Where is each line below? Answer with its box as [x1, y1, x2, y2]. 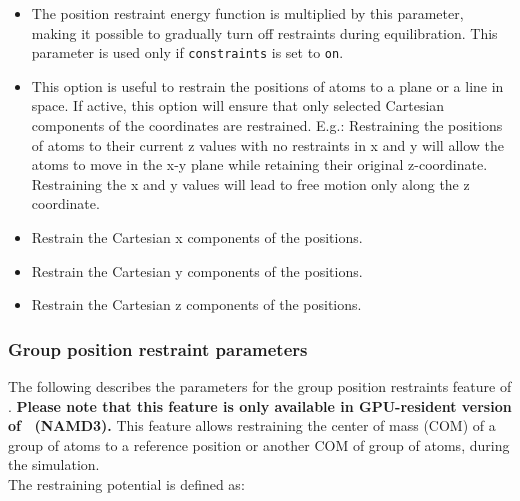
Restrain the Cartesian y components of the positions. [31, 260, 363, 281]
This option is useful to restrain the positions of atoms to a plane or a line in [31, 75, 504, 96]
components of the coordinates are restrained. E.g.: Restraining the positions [31, 115, 503, 136]
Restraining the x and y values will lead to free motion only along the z [31, 173, 470, 194]
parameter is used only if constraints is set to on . [31, 42, 344, 63]
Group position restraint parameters [8, 336, 308, 361]
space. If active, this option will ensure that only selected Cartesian [31, 95, 445, 116]
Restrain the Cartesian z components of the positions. [31, 294, 362, 315]
